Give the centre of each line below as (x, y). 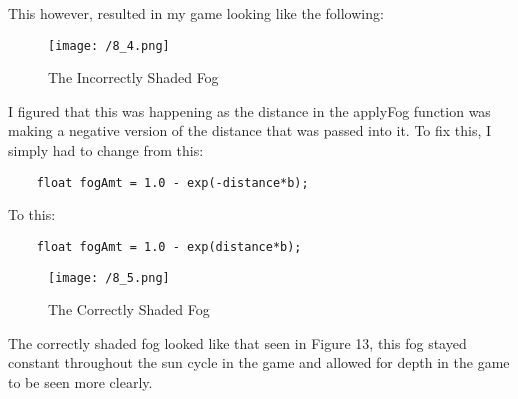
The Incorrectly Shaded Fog (133, 77)
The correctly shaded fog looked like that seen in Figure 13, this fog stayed (237, 342)
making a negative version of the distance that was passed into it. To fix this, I (250, 130)
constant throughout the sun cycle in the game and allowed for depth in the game (259, 362)
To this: (32, 214)
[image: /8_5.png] (109, 277)
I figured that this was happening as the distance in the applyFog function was (249, 110)
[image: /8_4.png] (109, 45)
